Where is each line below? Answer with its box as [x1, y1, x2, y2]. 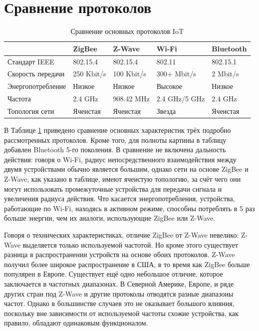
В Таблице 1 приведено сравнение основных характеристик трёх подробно [4, 125, 231, 135]
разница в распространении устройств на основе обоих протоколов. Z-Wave [4, 249, 235, 260]
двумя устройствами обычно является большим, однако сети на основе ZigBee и [4, 164, 249, 174]
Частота [7, 93, 31, 104]
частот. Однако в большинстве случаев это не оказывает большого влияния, [4, 298, 235, 309]
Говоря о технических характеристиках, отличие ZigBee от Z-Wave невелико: [4, 229, 239, 240]
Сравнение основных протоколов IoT [70, 26, 184, 36]
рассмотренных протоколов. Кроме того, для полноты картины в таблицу [4, 134, 227, 145]
